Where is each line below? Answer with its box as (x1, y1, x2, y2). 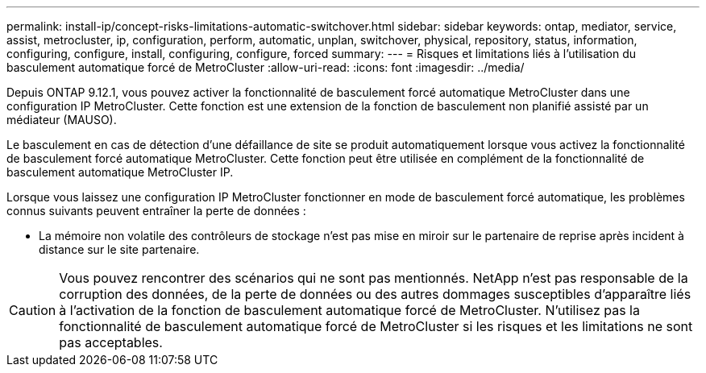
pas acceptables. (59, 334, 163, 350)
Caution (9, 302, 56, 318)
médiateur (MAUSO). (6, 113, 117, 126)
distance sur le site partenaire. (39, 242, 200, 256)
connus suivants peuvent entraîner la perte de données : (6, 204, 306, 218)
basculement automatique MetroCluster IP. (6, 165, 234, 179)
